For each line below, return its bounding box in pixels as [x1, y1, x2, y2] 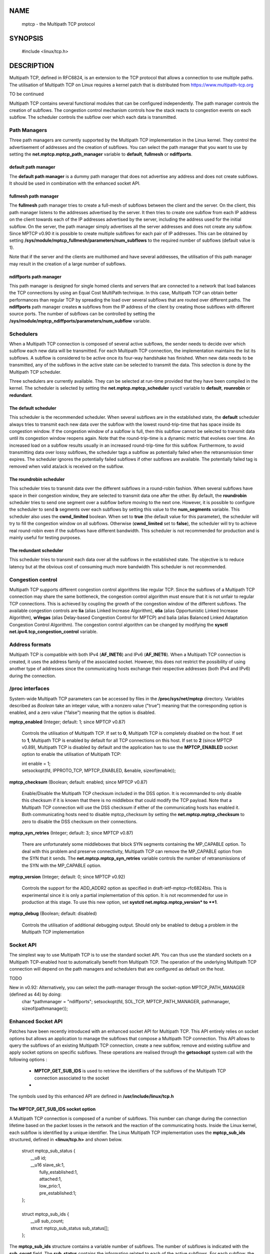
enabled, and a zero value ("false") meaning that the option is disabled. [9, 710, 156, 716]
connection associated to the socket [34, 1075, 109, 1081]
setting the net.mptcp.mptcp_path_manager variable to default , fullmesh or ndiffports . [9, 151, 192, 158]
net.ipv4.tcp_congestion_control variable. [9, 629, 98, 635]
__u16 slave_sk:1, [30, 1162, 65, 1168]
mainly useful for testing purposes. [9, 534, 81, 540]
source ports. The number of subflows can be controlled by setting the [9, 311, 155, 317]
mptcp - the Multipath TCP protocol [21, 21, 95, 27]
